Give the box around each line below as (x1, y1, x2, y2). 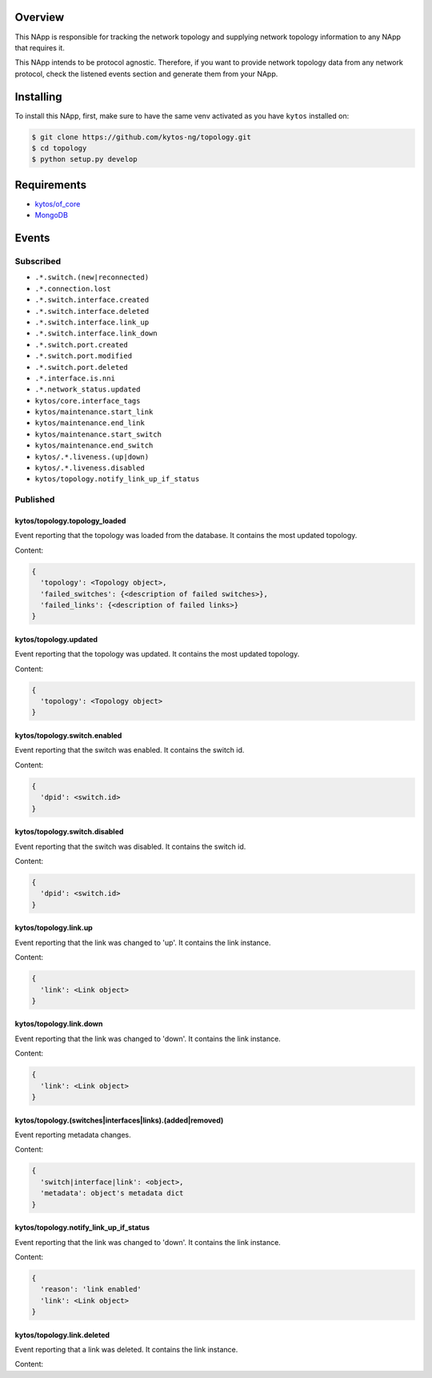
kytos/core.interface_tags (34, 396, 141, 405)
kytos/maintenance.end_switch (34, 441, 154, 450)
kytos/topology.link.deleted (14, 1330, 110, 1340)
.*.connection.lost (34, 284, 111, 293)
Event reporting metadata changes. (14, 1130, 131, 1140)
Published (14, 494, 55, 505)
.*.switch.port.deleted (34, 363, 128, 372)
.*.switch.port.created (34, 340, 128, 349)
